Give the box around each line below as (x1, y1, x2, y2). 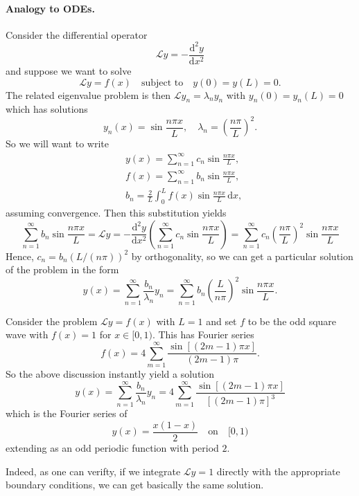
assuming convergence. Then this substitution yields (6, 205, 227, 220)
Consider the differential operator (6, 27, 148, 42)
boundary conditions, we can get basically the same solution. (6, 477, 264, 492)
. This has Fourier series (152, 327, 254, 342)
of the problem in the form (6, 262, 119, 277)
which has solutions (6, 102, 88, 116)
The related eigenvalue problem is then (6, 87, 171, 102)
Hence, (6, 248, 34, 263)
